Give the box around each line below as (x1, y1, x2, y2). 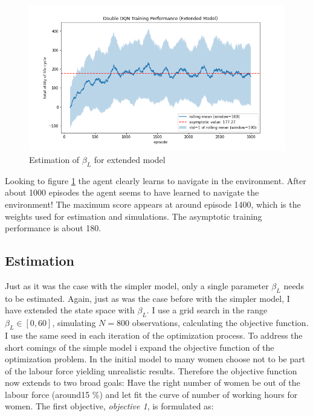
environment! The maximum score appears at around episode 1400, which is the (5, 197, 301, 210)
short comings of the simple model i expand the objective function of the (5, 341, 274, 353)
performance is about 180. (5, 222, 102, 234)
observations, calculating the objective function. (132, 316, 309, 329)
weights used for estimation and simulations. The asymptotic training (5, 210, 262, 222)
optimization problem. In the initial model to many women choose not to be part (5, 353, 306, 365)
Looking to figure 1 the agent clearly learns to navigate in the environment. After (5, 174, 306, 187)
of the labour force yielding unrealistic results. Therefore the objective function (5, 364, 297, 377)
